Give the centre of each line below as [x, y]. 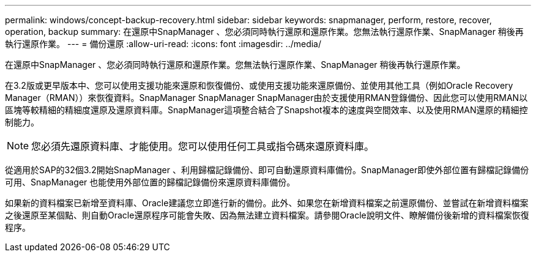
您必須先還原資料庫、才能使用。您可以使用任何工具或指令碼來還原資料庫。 [203, 146]
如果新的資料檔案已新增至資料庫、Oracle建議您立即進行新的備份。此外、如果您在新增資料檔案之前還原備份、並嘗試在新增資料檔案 [267, 203]
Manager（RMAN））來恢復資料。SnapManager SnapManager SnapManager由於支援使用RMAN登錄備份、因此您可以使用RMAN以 [266, 98]
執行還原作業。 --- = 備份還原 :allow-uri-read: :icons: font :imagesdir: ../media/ [163, 44]
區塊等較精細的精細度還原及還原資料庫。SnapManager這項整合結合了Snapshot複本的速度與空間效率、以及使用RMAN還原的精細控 [266, 110]
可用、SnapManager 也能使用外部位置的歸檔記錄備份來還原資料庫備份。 [150, 182]
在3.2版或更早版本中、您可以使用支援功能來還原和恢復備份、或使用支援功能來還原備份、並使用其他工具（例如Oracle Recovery [259, 85]
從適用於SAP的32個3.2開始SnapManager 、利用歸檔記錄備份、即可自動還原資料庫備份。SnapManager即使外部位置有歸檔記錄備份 [267, 170]
